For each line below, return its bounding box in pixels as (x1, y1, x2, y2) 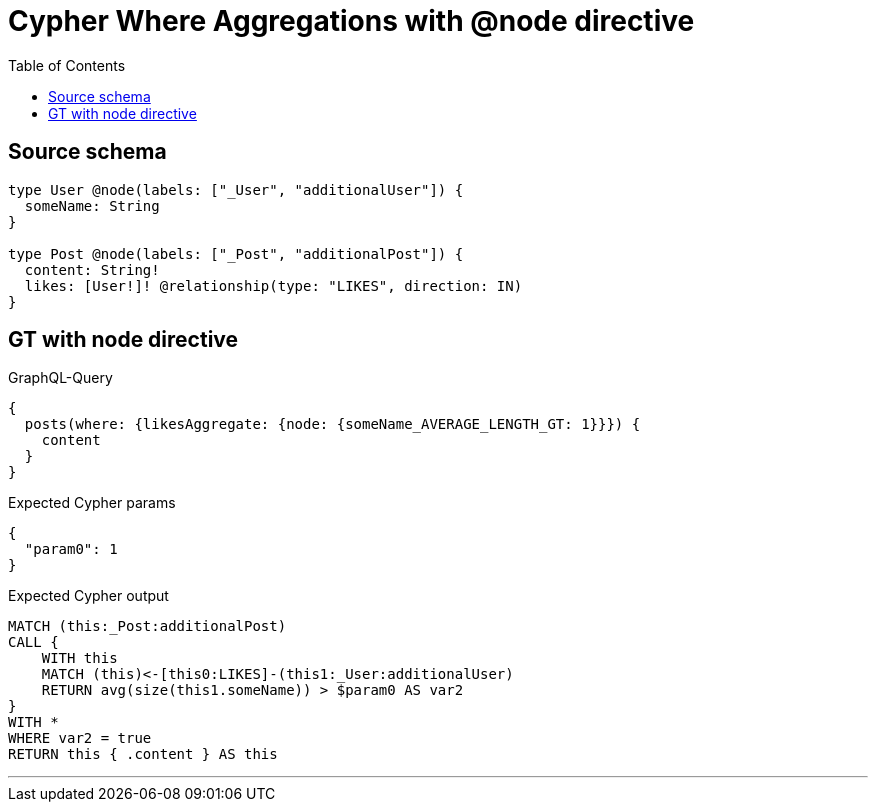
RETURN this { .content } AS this (8, 746, 278, 763)
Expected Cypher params (8, 494, 176, 512)
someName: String (24, 197, 160, 214)
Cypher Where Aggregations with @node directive (8, 4, 695, 38)
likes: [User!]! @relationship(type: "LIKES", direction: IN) (24, 277, 523, 294)
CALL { (8, 634, 59, 651)
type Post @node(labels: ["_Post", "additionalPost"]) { (8, 245, 464, 262)
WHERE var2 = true (8, 730, 152, 747)
